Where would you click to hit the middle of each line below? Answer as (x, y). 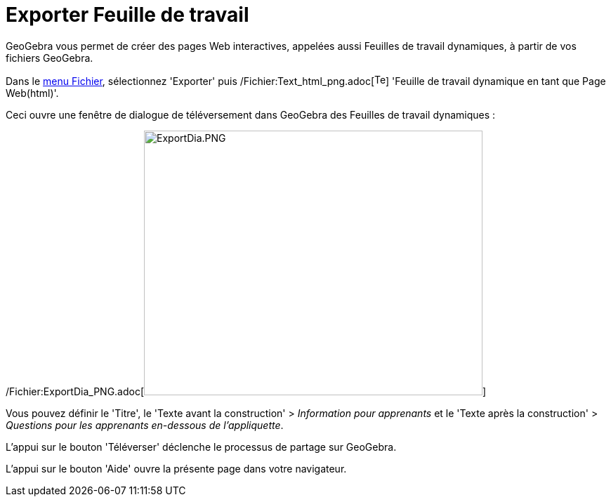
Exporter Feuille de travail (127, 15)
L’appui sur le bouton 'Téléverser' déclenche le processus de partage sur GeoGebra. (201, 447)
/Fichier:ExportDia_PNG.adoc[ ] (246, 391)
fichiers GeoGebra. (50, 58)
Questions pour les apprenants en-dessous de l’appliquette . (145, 425)
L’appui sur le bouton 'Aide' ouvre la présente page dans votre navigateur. (176, 468)
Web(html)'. (32, 93)
